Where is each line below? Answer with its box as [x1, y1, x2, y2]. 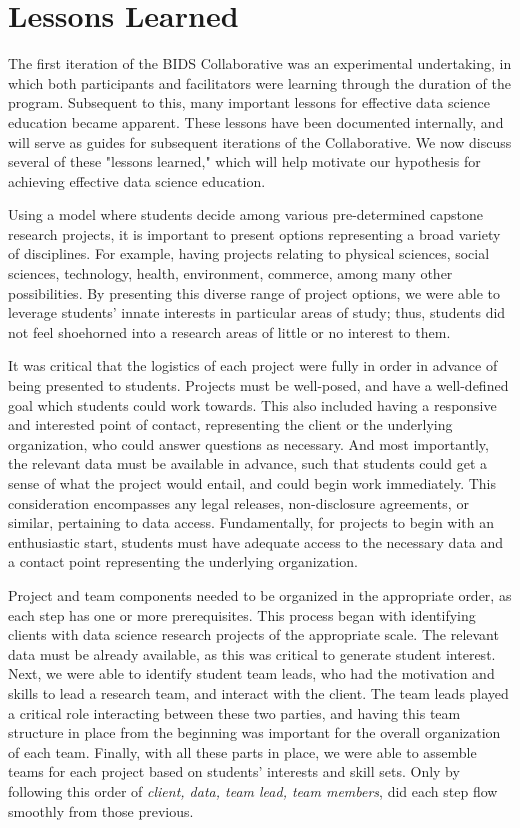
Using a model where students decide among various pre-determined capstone [8, 204, 483, 225]
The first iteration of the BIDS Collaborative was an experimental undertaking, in [8, 53, 512, 74]
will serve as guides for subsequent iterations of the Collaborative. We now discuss [8, 131, 512, 152]
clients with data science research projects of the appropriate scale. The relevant [8, 624, 499, 645]
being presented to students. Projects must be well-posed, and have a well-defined [8, 375, 509, 396]
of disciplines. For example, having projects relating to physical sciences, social [8, 243, 490, 264]
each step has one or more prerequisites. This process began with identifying [8, 604, 476, 625]
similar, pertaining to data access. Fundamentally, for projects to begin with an [8, 512, 495, 533]
